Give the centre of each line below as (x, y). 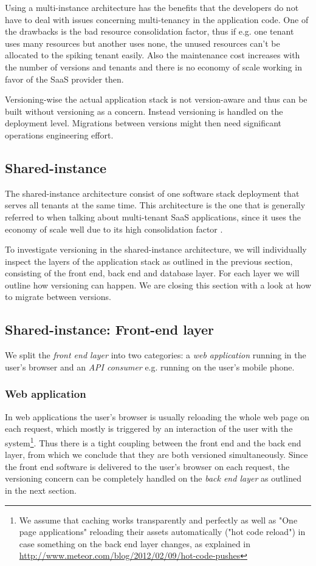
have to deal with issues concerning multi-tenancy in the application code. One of (157, 19)
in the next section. (41, 490)
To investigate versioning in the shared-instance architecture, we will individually (156, 249)
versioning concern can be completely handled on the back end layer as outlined (153, 478)
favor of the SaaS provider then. (64, 79)
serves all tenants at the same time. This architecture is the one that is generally (155, 205)
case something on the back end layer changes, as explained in (135, 543)
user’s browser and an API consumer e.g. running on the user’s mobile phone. (150, 367)
